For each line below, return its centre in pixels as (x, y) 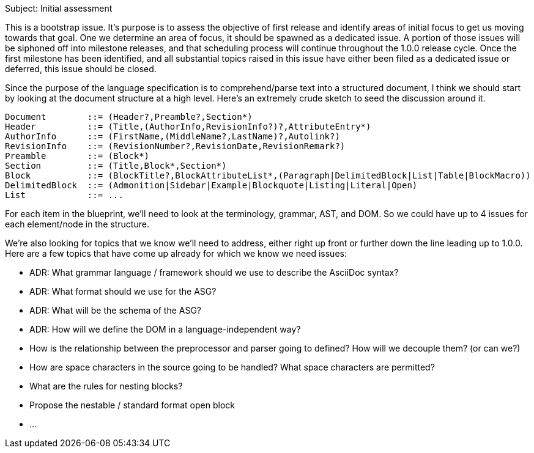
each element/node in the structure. (77, 224)
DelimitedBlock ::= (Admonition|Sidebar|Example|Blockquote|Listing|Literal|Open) (211, 185)
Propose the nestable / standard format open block (132, 405)
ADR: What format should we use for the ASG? (123, 291)
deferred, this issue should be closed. (81, 69)
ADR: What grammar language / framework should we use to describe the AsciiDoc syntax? (214, 272)
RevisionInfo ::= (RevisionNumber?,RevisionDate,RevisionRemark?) (175, 146)
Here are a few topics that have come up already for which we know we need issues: (176, 253)
